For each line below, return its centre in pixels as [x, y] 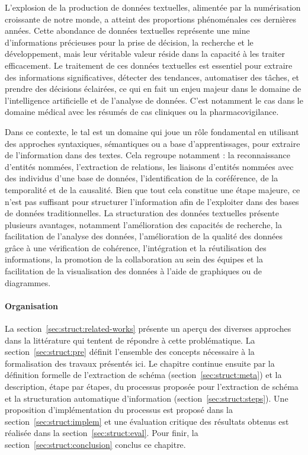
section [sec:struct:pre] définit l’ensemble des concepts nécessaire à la [130, 352]
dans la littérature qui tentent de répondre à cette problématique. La [130, 340]
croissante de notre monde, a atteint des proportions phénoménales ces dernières [150, 19]
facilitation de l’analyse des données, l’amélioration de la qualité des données [144, 236]
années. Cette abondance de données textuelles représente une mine [127, 31]
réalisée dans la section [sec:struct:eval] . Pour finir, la [102, 433]
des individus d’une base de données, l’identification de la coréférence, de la [142, 178]
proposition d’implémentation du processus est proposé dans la [119, 410]
